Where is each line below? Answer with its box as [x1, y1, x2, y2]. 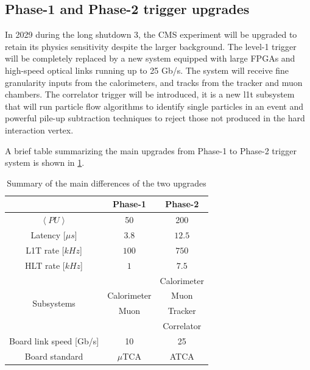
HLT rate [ [25, 258, 65, 271]
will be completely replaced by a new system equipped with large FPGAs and [5, 52, 295, 65]
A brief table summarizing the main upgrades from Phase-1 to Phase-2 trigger [5, 144, 297, 157]
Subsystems [32, 296, 76, 309]
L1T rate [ [26, 243, 65, 256]
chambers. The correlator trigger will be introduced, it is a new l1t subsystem [5, 88, 295, 101]
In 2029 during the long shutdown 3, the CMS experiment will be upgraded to [5, 28, 297, 41]
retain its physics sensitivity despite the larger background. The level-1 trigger [5, 40, 297, 52]
